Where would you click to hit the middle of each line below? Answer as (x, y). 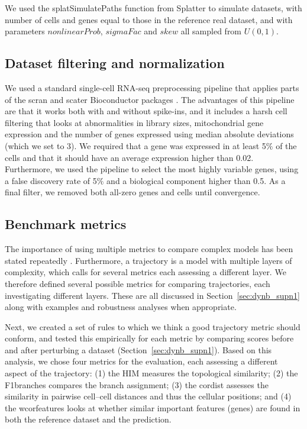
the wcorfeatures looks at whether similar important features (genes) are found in (153, 407)
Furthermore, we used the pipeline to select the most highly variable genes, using (152, 169)
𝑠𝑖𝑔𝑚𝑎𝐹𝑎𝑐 (123, 32)
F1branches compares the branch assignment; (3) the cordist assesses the (137, 384)
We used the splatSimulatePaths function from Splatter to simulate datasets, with (153, 8)
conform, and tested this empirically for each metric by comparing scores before (149, 338)
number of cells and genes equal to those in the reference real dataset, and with (149, 19)
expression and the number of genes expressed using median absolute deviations (149, 134)
